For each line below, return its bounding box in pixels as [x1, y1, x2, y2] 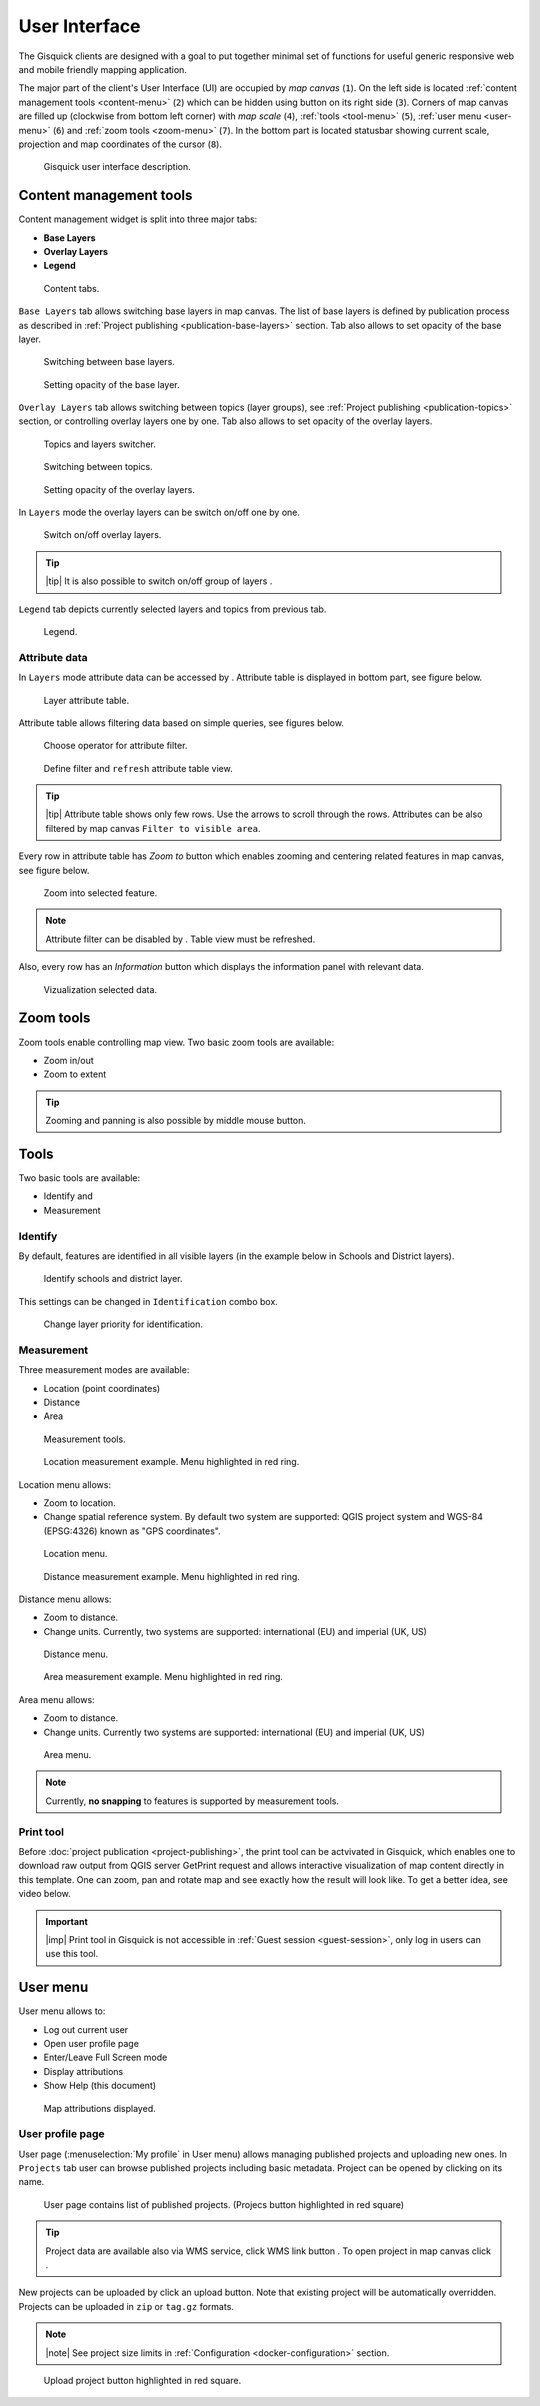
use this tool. [45, 1948, 99, 1960]
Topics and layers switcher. [43, 438, 157, 450]
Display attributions [43, 2065, 124, 2077]
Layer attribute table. [43, 694, 130, 706]
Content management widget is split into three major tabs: [18, 213, 258, 225]
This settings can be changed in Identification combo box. [18, 1295, 279, 1307]
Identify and [43, 1190, 94, 1202]
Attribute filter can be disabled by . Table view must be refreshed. [45, 933, 316, 945]
